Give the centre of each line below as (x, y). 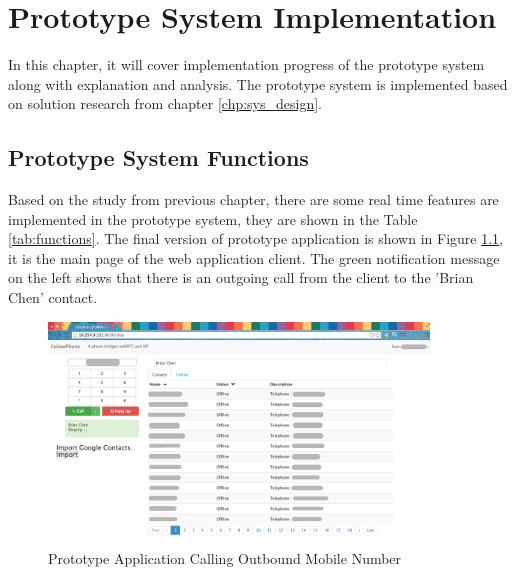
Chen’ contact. (53, 297)
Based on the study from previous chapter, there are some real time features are (253, 199)
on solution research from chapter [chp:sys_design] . (165, 103)
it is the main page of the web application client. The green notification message (254, 257)
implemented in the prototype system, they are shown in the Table (213, 218)
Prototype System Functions (158, 157)
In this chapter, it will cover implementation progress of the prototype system (246, 64)
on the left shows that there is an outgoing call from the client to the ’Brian (241, 277)
